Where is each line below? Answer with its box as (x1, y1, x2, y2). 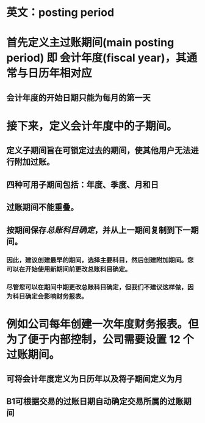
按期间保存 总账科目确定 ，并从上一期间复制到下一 (6, 225, 191, 235)
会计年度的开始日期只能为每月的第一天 (6, 92, 151, 103)
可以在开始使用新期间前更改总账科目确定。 (6, 265, 132, 273)
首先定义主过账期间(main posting (6, 36, 174, 49)
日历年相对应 (27, 67, 93, 80)
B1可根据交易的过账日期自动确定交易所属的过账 (6, 396, 184, 407)
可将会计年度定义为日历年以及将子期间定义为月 (6, 374, 183, 384)
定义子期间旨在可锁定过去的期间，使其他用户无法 (6, 145, 191, 156)
